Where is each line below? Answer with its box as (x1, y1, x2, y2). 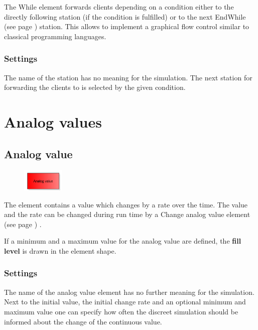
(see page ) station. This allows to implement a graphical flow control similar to (4, 21, 249, 32)
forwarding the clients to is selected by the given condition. (4, 82, 186, 92)
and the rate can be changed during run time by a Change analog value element (4, 209, 250, 219)
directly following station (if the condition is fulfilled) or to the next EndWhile (4, 11, 246, 22)
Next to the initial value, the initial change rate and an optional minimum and (4, 296, 246, 307)
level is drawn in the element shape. (4, 245, 116, 256)
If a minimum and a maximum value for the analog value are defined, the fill (4, 236, 241, 246)
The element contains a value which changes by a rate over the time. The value (4, 199, 248, 209)
